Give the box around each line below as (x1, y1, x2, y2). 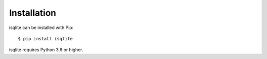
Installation (9, 7, 56, 18)
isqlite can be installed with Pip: (9, 25, 74, 30)
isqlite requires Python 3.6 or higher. (9, 47, 84, 53)
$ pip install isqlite (18, 36, 73, 41)
